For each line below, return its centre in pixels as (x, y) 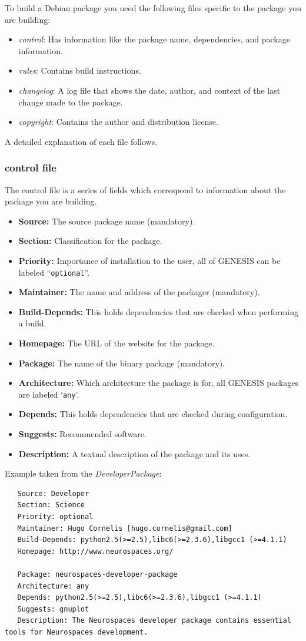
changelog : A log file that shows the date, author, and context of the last (149, 90)
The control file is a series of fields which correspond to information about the (145, 189)
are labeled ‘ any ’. (49, 394)
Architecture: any (53, 586)
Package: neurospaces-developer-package (97, 574)
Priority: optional (55, 516)
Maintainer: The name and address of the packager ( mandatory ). (139, 292)
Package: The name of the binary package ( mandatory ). (122, 363)
